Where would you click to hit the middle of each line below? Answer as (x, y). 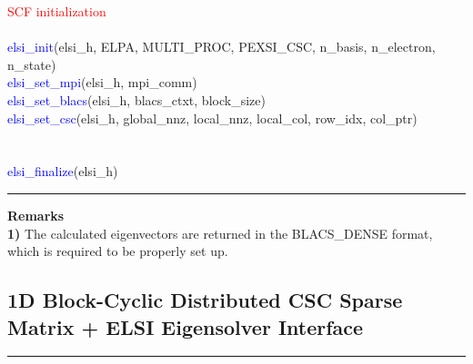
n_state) (32, 64)
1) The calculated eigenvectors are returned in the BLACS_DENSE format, (220, 233)
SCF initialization (57, 11)
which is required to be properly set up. (118, 251)
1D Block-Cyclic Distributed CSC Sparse (205, 300)
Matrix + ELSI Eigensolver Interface (186, 326)
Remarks (36, 215)
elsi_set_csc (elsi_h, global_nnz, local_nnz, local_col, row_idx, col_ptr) (212, 118)
